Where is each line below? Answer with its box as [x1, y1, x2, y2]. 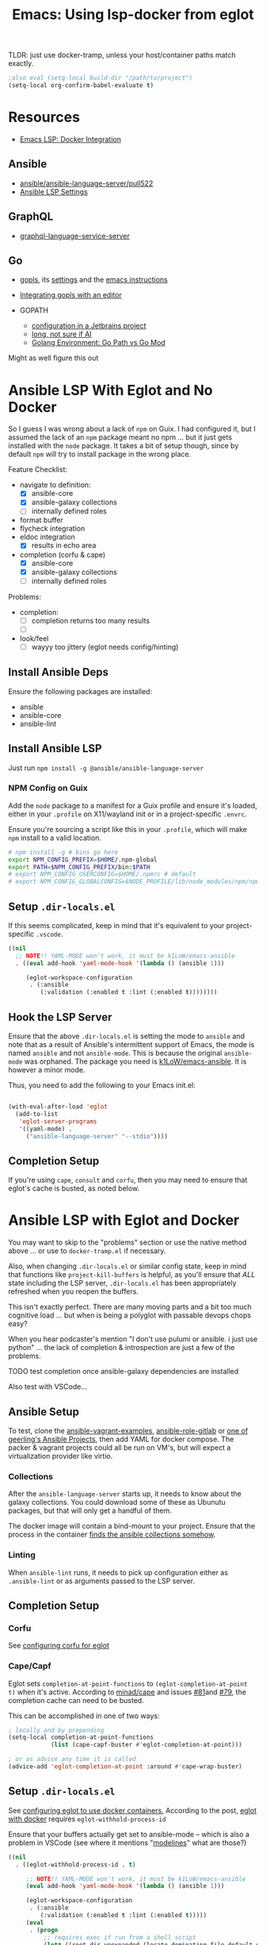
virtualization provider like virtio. [8, 1451, 113, 1460]
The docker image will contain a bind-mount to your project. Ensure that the [8, 1521, 256, 1531]
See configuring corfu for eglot [8, 1640, 109, 1651]
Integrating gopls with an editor [19, 290, 123, 300]
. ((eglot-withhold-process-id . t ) [15, 1860, 136, 1869]
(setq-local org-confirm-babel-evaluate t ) [8, 82, 154, 90]
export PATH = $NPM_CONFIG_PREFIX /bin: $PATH [8, 863, 150, 871]
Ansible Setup [8, 1405, 79, 1418]
